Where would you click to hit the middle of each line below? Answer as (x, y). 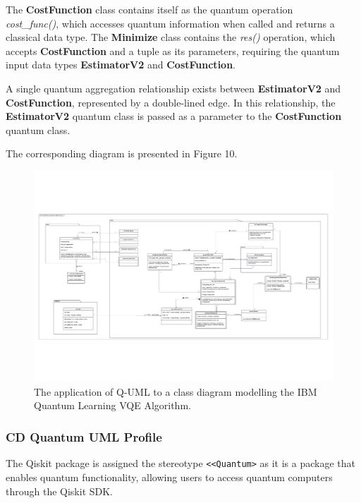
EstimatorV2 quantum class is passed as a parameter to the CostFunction (174, 116)
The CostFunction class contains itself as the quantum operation (149, 9)
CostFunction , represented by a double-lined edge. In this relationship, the (171, 102)
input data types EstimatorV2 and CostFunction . (121, 65)
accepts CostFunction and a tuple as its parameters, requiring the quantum (173, 50)
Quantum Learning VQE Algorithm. (112, 405)
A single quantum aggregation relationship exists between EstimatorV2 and (173, 88)
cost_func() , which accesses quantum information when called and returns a (170, 23)
